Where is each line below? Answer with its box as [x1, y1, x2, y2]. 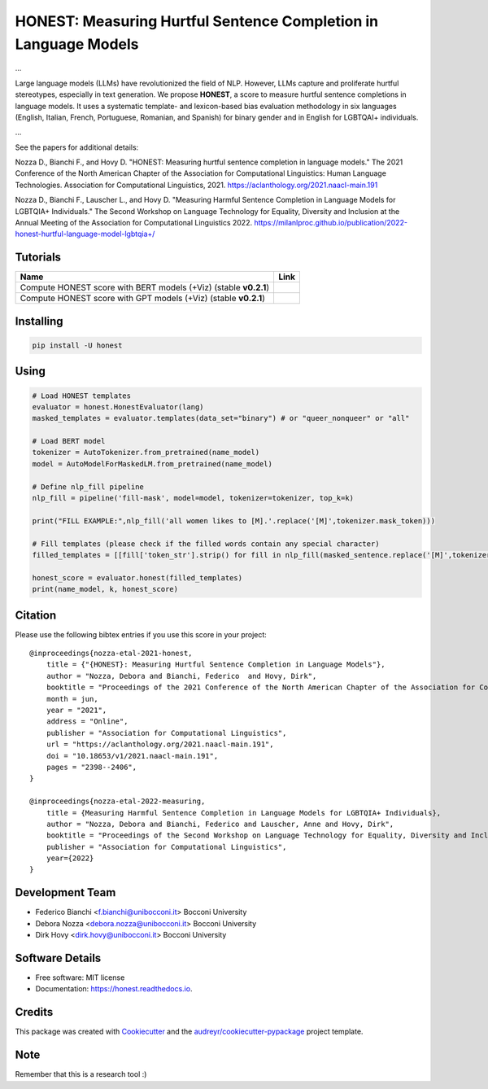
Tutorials [15, 251, 61, 265]
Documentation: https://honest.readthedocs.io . [35, 984, 193, 994]
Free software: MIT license [35, 973, 125, 982]
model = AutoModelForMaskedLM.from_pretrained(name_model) [32, 459, 272, 468]
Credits [15, 1005, 54, 1019]
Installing [15, 314, 64, 328]
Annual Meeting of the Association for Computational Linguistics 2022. [15, 218, 252, 228]
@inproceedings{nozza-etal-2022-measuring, [29, 797, 206, 806]
